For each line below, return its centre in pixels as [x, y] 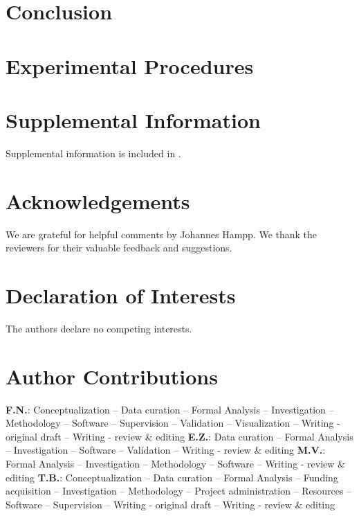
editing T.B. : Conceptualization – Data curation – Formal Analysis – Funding [172, 477]
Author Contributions [112, 376]
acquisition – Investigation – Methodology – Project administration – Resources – [179, 491]
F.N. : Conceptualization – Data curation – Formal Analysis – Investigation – [170, 409]
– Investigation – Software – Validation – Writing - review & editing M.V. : [166, 450]
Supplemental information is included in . [93, 153]
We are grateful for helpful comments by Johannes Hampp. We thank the [162, 234]
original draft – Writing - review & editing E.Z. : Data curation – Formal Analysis [179, 436]
